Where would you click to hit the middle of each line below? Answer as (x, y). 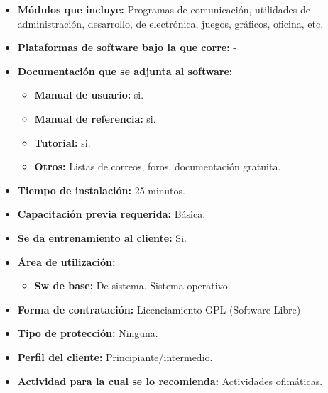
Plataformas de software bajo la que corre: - (127, 47)
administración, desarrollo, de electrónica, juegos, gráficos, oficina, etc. (170, 23)
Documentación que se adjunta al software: (125, 71)
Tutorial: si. (62, 142)
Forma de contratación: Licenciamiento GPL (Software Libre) (159, 309)
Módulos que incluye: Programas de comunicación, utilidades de (164, 9)
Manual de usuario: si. (89, 95)
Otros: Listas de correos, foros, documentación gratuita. (158, 166)
